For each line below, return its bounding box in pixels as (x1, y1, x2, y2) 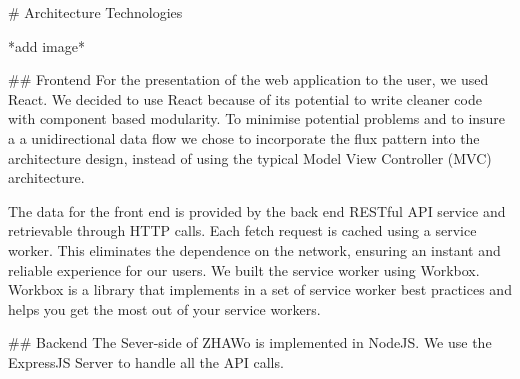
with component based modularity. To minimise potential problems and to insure (8, 108, 506, 129)
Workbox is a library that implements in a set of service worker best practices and (8, 279, 512, 300)
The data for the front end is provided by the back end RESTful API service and (8, 200, 506, 221)
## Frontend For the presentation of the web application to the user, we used (8, 69, 489, 90)
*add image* (8, 35, 85, 56)
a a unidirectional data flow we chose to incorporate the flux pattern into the (8, 127, 480, 148)
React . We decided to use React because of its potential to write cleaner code (8, 88, 482, 109)
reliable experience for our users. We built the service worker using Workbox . (8, 259, 480, 280)
